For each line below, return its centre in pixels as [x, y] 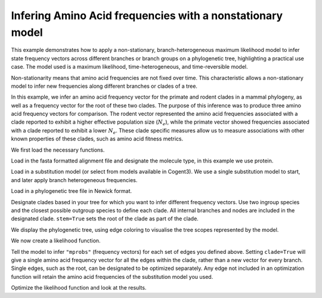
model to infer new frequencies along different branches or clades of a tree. [104, 86]
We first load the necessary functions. [58, 150]
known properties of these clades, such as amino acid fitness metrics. [97, 139]
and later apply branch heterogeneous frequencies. [74, 180]
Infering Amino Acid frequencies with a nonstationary [147, 16]
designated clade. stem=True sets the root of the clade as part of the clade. [105, 219]
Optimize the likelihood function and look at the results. [79, 288]
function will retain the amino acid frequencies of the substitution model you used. [112, 277]
